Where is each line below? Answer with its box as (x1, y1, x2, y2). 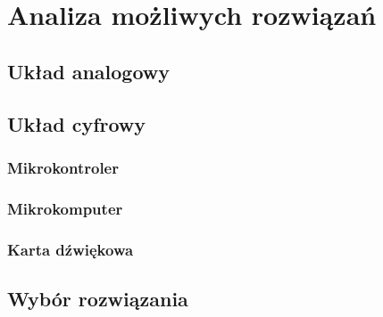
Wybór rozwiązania (7, 284, 188, 312)
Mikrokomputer (7, 197, 123, 219)
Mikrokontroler (7, 156, 119, 178)
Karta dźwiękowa (7, 238, 134, 260)
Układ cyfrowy (7, 110, 146, 137)
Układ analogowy (7, 57, 171, 85)
